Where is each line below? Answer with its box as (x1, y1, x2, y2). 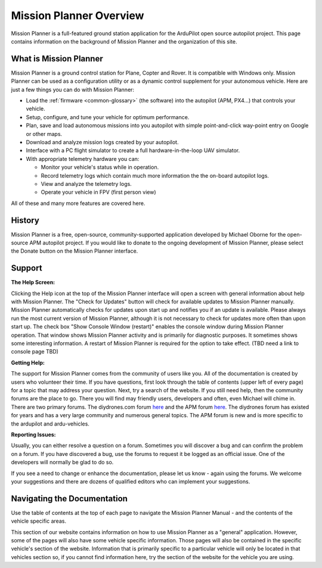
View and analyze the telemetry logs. (41, 180, 132, 187)
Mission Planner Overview (11, 9, 144, 22)
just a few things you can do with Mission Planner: (11, 86, 134, 93)
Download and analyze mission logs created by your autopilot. (26, 138, 179, 145)
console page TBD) (11, 348, 59, 355)
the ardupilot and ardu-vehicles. (11, 420, 89, 427)
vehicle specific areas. (11, 517, 67, 524)
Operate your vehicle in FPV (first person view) (41, 188, 156, 196)
